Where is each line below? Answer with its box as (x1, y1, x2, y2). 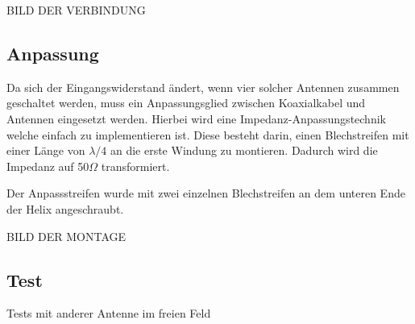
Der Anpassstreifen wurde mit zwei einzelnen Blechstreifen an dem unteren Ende (6, 185, 405, 201)
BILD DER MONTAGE (6, 227, 127, 244)
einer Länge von (6, 142, 85, 159)
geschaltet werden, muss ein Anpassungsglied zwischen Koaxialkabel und (6, 94, 366, 111)
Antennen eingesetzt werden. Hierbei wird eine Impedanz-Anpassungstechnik (6, 110, 386, 127)
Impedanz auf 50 (6, 157, 89, 174)
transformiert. (101, 157, 170, 174)
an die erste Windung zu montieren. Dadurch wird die (110, 142, 378, 159)
